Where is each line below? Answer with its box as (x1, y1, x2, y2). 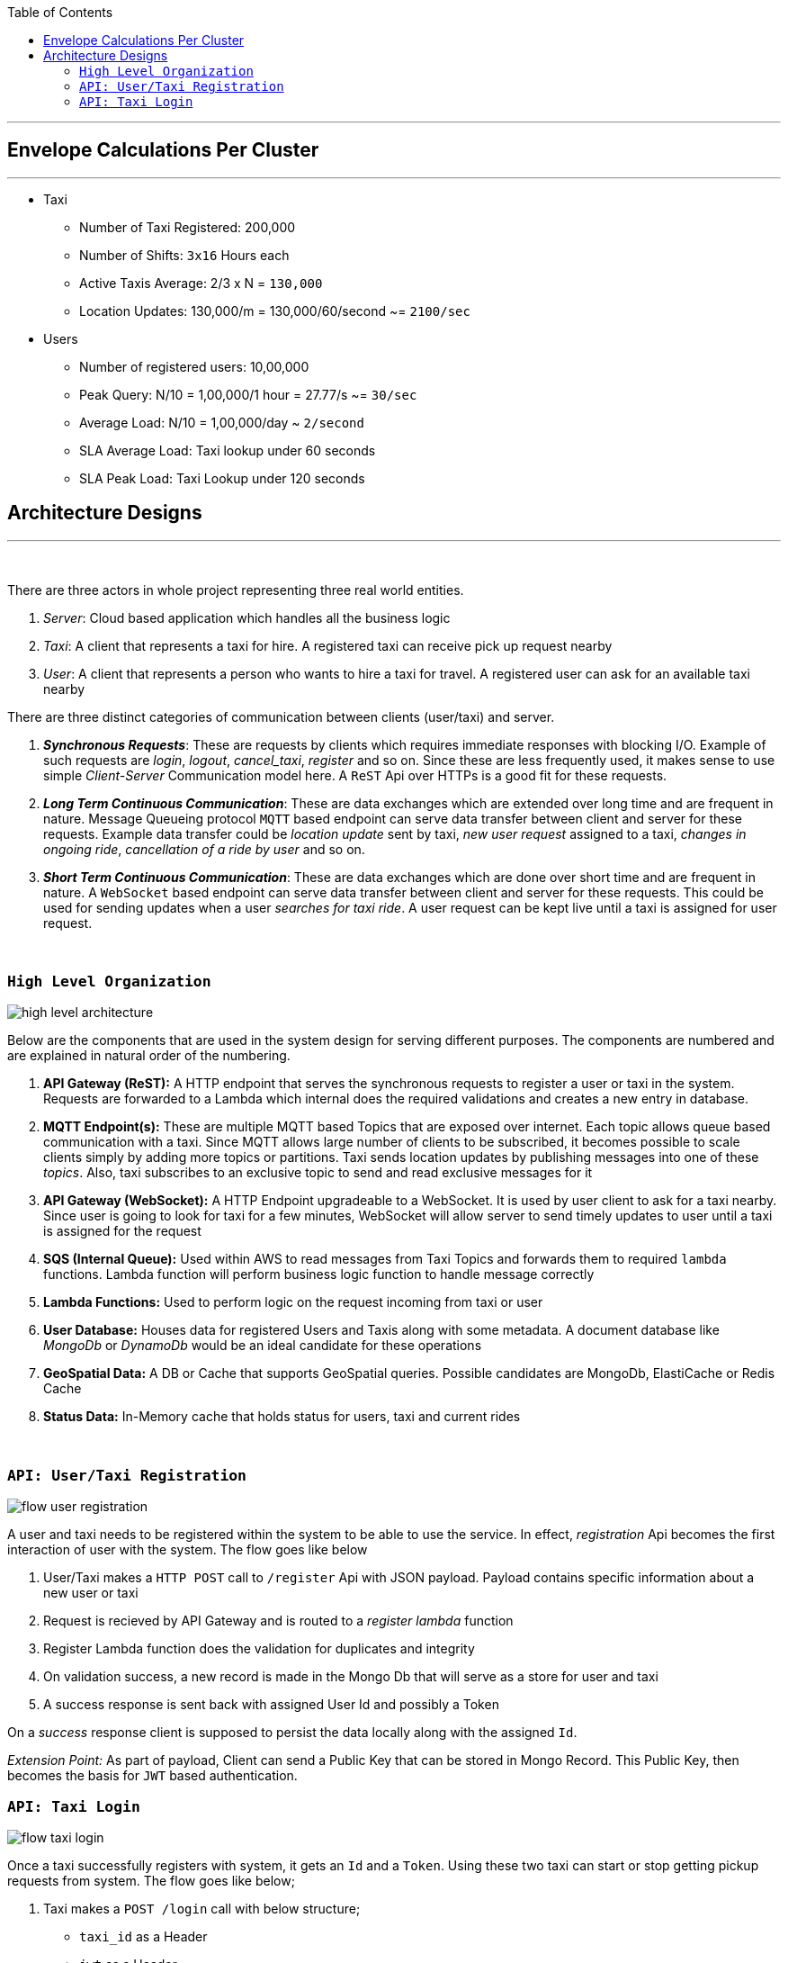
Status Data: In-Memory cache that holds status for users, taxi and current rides (43, 1409, 521, 1425)
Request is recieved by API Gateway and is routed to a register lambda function (43, 1613, 514, 1629)
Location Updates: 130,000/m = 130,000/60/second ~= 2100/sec (79, 302, 470, 319)
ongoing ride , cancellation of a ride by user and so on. (43, 841, 365, 857)
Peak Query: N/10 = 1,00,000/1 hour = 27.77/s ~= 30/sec (79, 386, 417, 402)
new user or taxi (43, 1585, 139, 1601)
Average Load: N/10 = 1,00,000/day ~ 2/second (79, 414, 364, 430)
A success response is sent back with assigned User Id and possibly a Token (43, 1697, 499, 1713)
